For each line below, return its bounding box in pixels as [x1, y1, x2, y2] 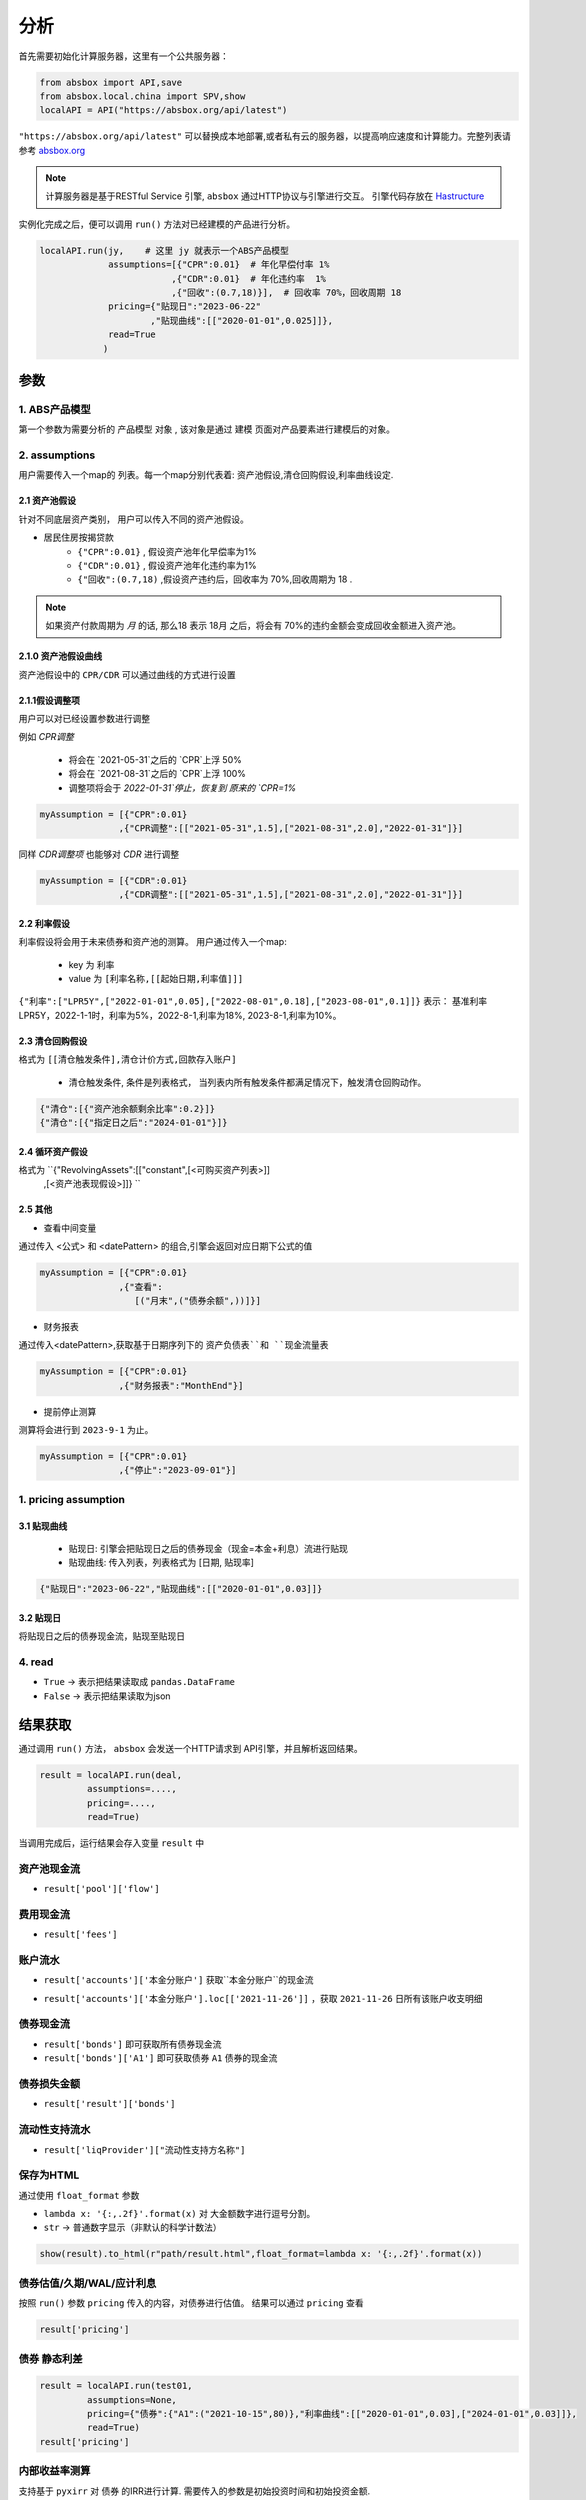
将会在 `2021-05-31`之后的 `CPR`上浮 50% [68, 753, 242, 765]
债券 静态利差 [18, 2351, 84, 2365]
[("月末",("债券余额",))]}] [134, 1295, 262, 1306]
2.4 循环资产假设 [18, 1145, 89, 1157]
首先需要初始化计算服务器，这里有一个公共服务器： [18, 50, 229, 62]
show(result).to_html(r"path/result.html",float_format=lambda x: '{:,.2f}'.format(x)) [39, 2248, 483, 2260]
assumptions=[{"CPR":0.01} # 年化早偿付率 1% [108, 259, 330, 270]
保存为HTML [18, 2168, 80, 2182]
